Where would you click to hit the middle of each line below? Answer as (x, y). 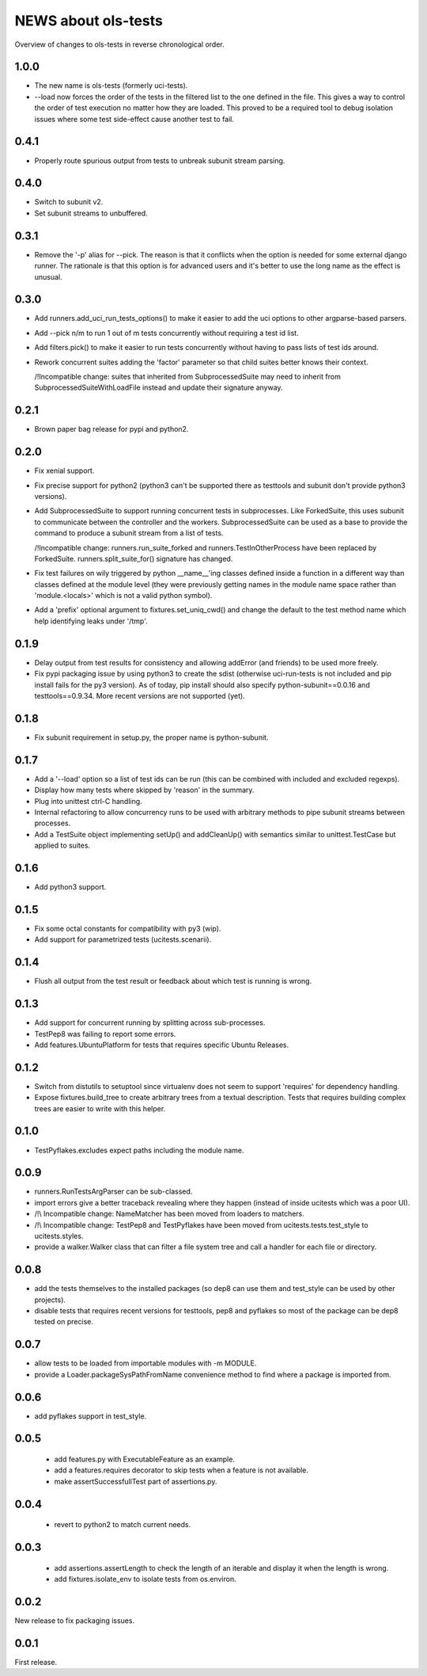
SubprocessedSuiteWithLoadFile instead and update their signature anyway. (159, 387)
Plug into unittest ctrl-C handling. (88, 801)
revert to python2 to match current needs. (123, 1525)
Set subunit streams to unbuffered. (91, 213)
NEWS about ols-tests (89, 21)
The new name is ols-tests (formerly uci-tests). (111, 86)
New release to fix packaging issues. (74, 1621)
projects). (50, 1300)
